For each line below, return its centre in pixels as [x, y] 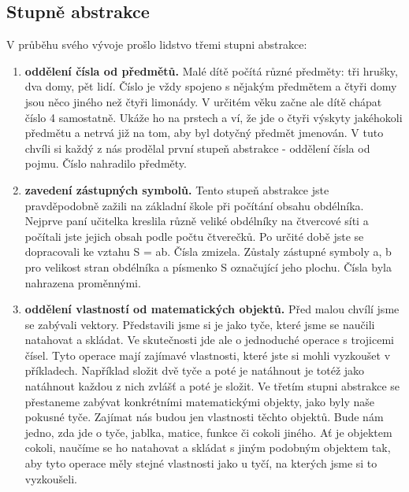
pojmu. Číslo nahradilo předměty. [106, 163]
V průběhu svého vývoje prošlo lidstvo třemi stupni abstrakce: [157, 44]
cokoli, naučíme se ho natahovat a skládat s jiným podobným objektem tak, [208, 448]
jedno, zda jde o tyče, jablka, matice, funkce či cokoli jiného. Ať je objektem [208, 432]
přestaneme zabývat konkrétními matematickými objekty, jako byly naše [199, 401]
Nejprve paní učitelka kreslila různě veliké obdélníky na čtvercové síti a [197, 221]
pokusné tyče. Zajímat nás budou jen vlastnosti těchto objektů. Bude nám [204, 417]
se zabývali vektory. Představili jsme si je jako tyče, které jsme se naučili [200, 324]
